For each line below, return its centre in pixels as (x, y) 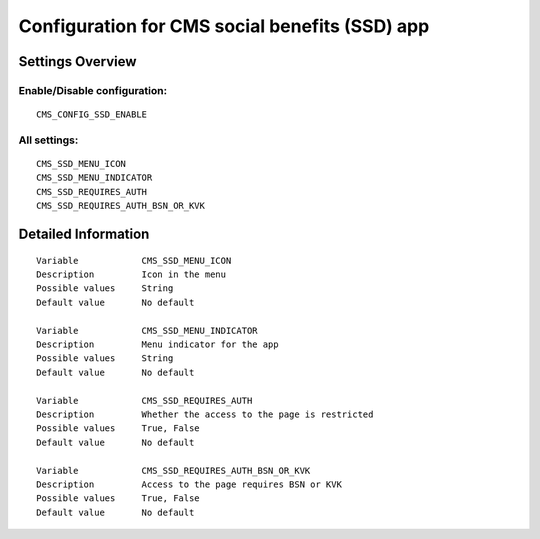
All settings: (48, 140)
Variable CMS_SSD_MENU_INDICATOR (147, 330)
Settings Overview (77, 61)
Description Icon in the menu (131, 274)
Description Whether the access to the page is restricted (205, 414)
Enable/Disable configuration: (93, 90)
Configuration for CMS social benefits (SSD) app (224, 26)
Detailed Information (84, 234)
